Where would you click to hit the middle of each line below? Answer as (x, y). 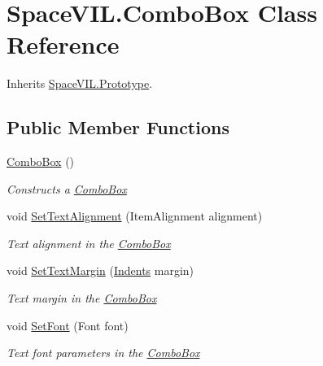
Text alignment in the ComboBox (89, 243)
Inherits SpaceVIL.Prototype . (80, 83)
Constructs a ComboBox (67, 188)
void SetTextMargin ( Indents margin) (100, 270)
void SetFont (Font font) (68, 325)
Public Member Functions (118, 127)
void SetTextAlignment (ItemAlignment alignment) (135, 216)
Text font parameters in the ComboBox (103, 353)
